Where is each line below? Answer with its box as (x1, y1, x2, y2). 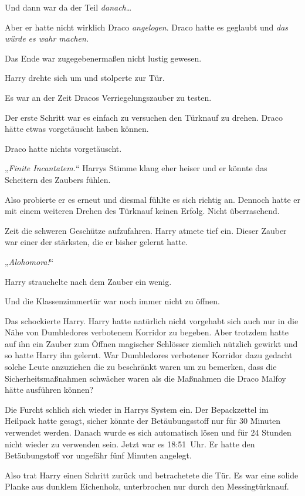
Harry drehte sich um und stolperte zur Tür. (5, 72, 165, 84)
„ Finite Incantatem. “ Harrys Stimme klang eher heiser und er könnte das (5, 162, 267, 174)
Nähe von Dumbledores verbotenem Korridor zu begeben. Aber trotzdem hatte (5, 326, 289, 338)
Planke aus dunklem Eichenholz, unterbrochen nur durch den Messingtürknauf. (5, 480, 289, 492)
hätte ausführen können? (5, 383, 94, 396)
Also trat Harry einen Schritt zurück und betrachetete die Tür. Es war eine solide (5, 468, 299, 481)
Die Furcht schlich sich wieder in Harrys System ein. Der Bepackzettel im (5, 403, 269, 415)
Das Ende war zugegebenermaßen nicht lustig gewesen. (5, 52, 202, 64)
